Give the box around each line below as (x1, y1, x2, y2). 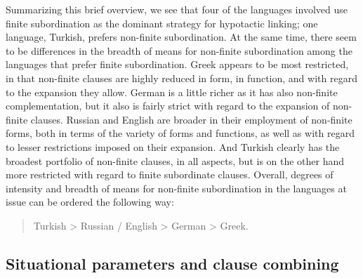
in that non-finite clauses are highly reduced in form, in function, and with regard (6, 70, 357, 85)
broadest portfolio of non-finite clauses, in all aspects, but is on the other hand (6, 153, 345, 168)
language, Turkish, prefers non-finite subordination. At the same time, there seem (6, 29, 357, 44)
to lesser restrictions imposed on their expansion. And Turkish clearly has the (6, 139, 340, 154)
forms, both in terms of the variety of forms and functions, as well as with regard (6, 126, 355, 140)
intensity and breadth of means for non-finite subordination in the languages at (6, 180, 347, 195)
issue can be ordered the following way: (6, 194, 174, 209)
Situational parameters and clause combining (6, 252, 339, 274)
